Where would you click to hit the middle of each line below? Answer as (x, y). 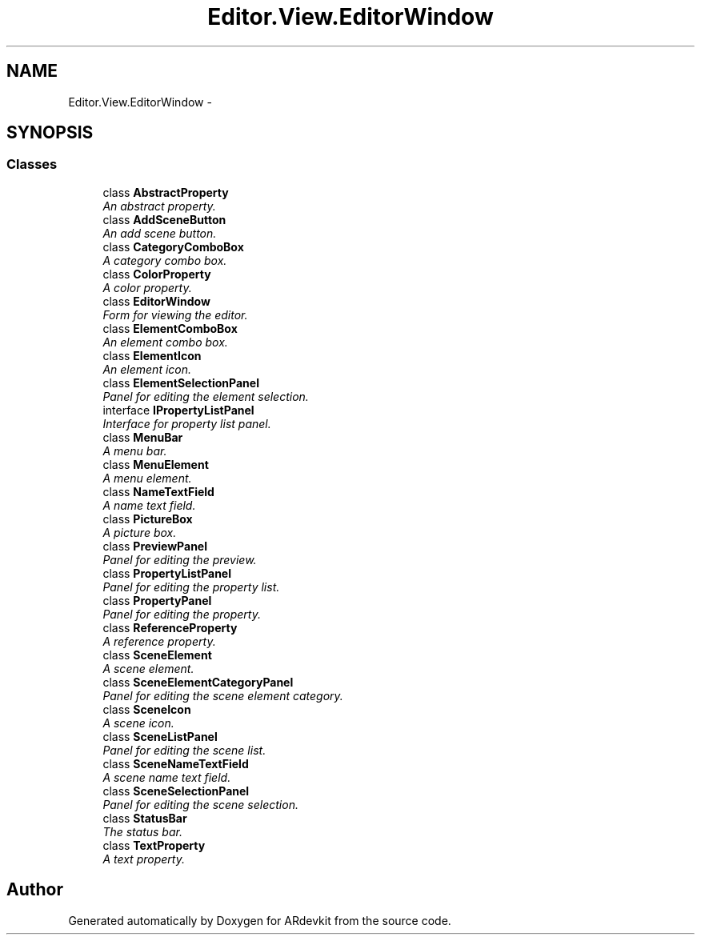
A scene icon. (138, 723)
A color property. (147, 287)
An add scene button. (160, 233)
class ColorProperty (157, 274)
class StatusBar (145, 818)
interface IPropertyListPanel (178, 410)
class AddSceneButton (164, 219)
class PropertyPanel (157, 600)
